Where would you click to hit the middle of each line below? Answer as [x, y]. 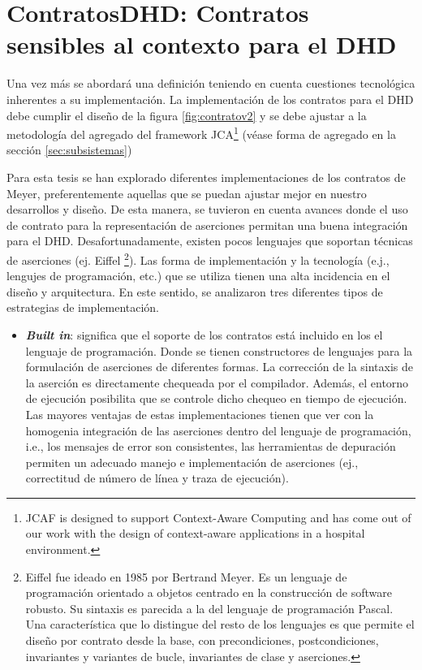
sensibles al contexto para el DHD [202, 44]
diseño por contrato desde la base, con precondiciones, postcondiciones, [202, 640]
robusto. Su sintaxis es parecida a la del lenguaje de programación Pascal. [209, 608]
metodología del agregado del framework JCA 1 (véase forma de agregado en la [201, 133]
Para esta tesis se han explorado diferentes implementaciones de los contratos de [206, 177]
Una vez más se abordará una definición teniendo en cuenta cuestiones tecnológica [211, 83]
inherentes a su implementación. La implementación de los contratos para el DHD [210, 99]
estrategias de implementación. [83, 307]
